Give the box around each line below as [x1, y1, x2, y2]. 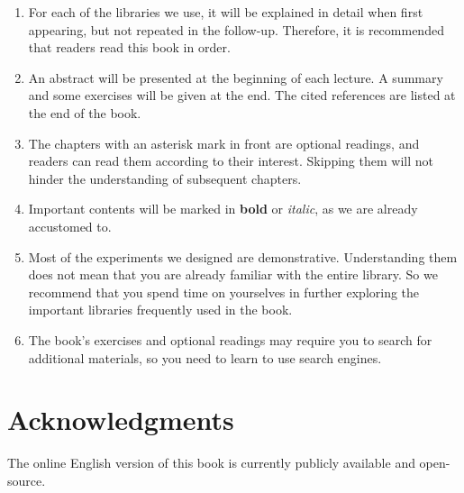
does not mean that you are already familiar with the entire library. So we [28, 265, 438, 284]
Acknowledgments [7, 401, 234, 438]
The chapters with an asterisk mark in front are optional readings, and [28, 133, 420, 152]
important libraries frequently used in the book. [28, 300, 293, 319]
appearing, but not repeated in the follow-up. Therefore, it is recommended [28, 20, 444, 39]
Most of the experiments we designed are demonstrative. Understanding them [28, 247, 458, 266]
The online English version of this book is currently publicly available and [7, 453, 415, 472]
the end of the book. [28, 103, 141, 122]
